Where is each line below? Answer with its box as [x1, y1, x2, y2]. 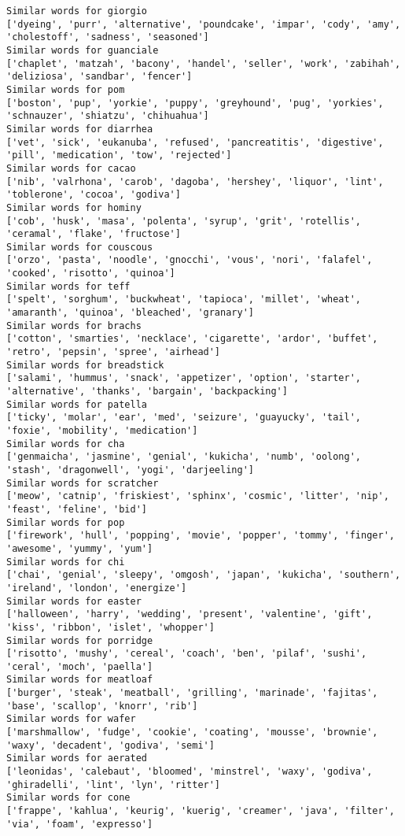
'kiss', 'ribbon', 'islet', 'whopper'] [6, 621, 215, 633]
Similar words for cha [6, 438, 125, 449]
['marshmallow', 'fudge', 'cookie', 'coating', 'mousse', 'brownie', [6, 727, 378, 738]
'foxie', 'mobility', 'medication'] [6, 425, 198, 436]
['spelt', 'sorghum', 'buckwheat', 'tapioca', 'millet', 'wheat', [6, 294, 362, 305]
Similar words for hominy [6, 202, 142, 213]
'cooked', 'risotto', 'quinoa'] [6, 268, 175, 279]
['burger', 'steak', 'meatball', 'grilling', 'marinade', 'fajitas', [6, 687, 378, 699]
